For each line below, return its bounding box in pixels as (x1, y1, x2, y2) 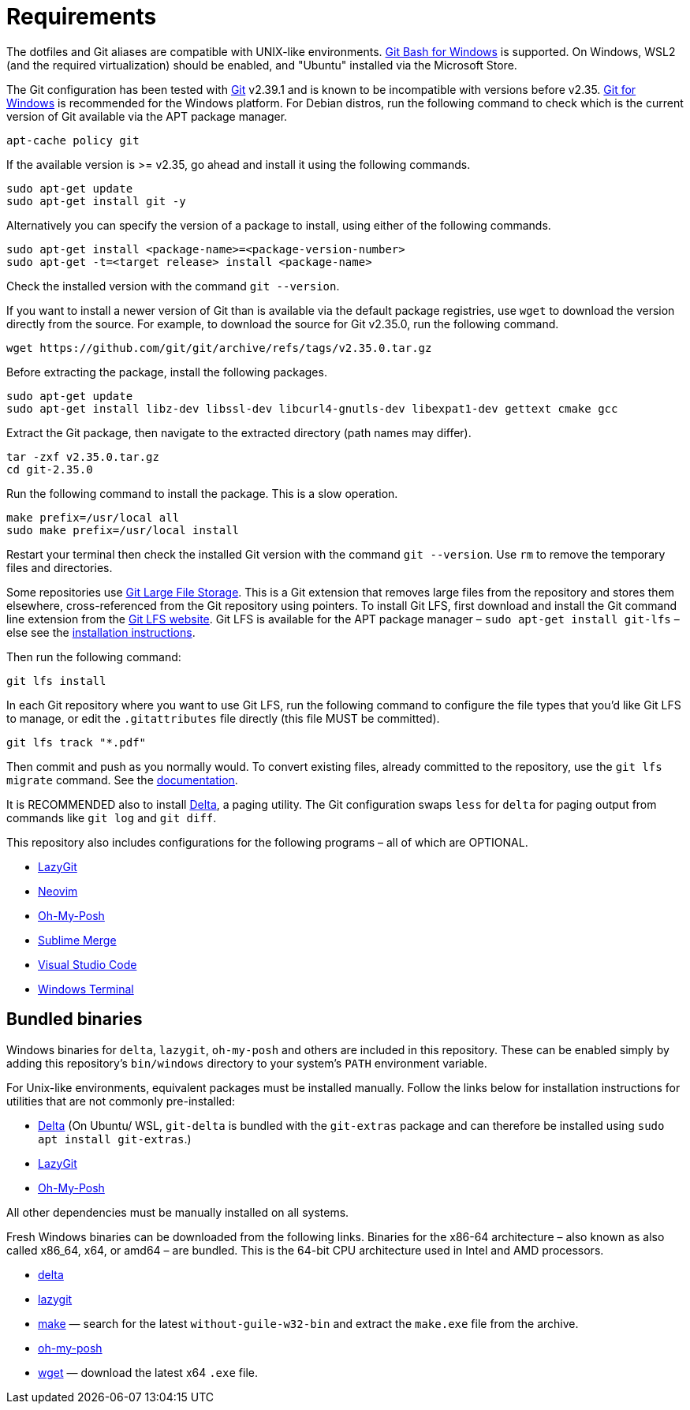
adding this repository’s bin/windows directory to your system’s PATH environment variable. (6, 1056, 487, 1070)
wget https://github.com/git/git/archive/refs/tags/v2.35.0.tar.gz (6, 341, 432, 354)
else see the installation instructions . (6, 625, 196, 639)
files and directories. (6, 560, 113, 574)
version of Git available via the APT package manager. (6, 109, 288, 123)
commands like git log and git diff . (6, 810, 217, 825)
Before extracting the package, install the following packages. (6, 365, 327, 379)
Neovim (38, 884, 78, 898)
